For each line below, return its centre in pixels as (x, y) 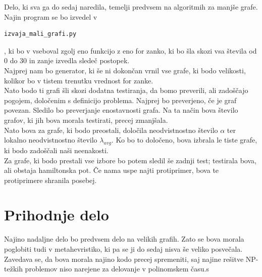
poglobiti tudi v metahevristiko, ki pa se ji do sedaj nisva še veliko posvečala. (123, 249)
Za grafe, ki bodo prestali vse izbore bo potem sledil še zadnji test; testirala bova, (130, 160)
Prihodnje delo (57, 215)
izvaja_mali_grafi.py (40, 34)
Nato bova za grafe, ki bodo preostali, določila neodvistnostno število (111, 130)
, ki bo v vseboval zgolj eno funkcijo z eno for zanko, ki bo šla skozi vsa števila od (130, 50)
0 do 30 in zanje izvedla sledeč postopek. (67, 60)
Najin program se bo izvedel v (51, 16)
